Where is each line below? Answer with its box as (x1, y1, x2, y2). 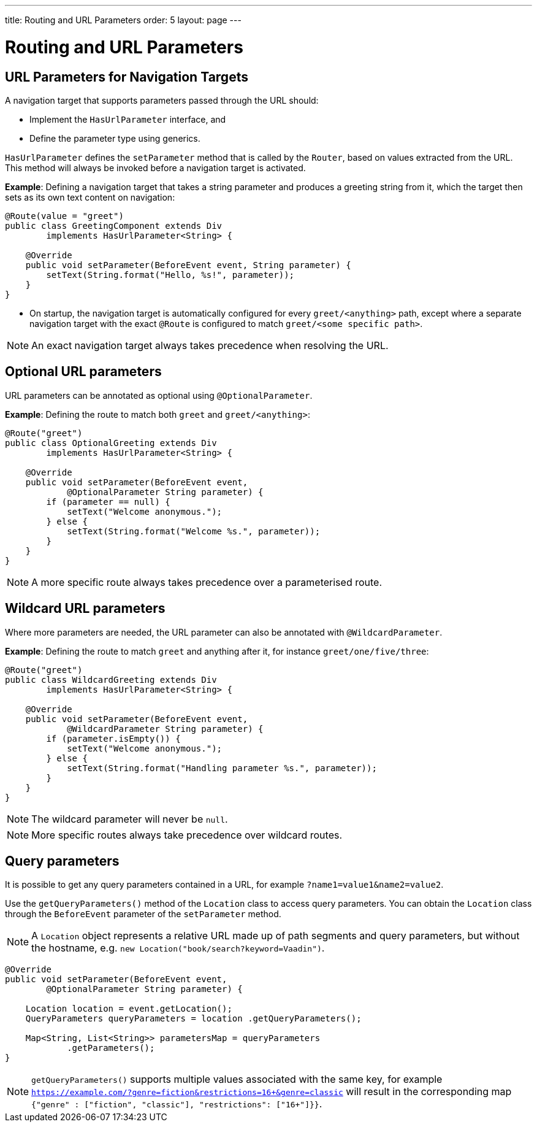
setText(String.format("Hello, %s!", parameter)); (46, 269, 295, 280)
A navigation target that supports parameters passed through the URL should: (5, 94, 319, 106)
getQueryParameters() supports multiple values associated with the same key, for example (31, 1073, 443, 1086)
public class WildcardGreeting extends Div (5, 674, 217, 685)
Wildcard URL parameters (5, 601, 166, 617)
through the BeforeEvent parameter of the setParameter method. (5, 909, 281, 920)
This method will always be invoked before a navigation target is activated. (5, 162, 306, 173)
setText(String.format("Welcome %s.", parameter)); (67, 526, 321, 536)
